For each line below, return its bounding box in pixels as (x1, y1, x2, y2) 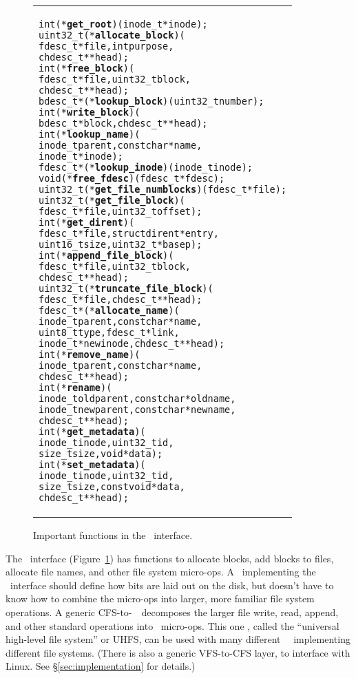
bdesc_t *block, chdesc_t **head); (39, 118, 208, 129)
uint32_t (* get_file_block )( (39, 195, 185, 206)
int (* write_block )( (39, 107, 140, 118)
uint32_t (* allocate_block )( (39, 30, 185, 41)
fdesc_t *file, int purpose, (39, 41, 174, 52)
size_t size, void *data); (39, 448, 163, 459)
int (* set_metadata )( (39, 459, 146, 470)
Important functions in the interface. (33, 528, 193, 542)
